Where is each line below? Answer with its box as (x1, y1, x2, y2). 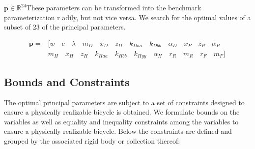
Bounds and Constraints (4, 74, 130, 89)
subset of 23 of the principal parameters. (4, 22, 126, 32)
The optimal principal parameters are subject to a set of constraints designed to (4, 97, 245, 107)
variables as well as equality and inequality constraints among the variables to (4, 116, 239, 126)
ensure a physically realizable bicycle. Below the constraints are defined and (4, 126, 232, 136)
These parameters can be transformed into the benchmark (26, 2, 201, 12)
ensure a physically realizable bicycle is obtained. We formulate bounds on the (4, 107, 240, 117)
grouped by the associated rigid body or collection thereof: (4, 135, 180, 146)
